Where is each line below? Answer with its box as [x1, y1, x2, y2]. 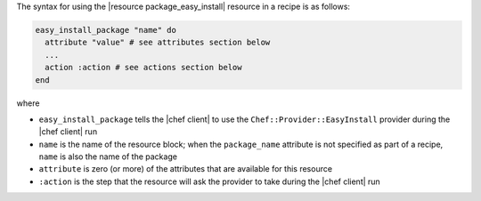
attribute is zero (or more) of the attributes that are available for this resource [38, 164, 333, 174]
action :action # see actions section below [45, 62, 242, 73]
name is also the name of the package [38, 151, 178, 162]
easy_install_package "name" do [35, 25, 177, 35]
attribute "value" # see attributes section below [45, 37, 271, 48]
